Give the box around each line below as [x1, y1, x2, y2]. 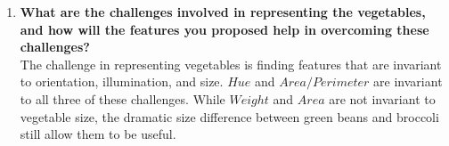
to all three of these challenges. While [20, 89, 225, 108]
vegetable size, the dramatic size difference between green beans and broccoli [20, 107, 439, 126]
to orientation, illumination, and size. [20, 72, 224, 91]
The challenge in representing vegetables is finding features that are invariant [20, 54, 442, 73]
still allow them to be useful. [20, 125, 176, 143]
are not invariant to [329, 89, 436, 108]
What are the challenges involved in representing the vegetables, [20, 3, 426, 20]
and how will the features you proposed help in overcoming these [20, 20, 429, 38]
